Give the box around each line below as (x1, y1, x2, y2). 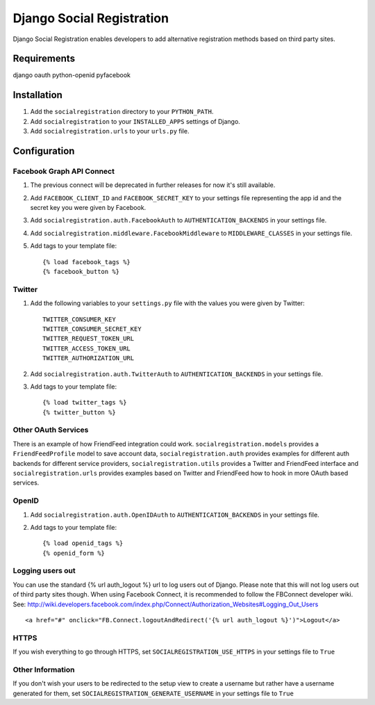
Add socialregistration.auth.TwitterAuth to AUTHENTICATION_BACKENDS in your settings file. (30, 369, 323, 378)
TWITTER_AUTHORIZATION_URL (42, 355, 135, 362)
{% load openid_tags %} (42, 540, 124, 547)
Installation (12, 89, 62, 101)
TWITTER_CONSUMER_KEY (42, 315, 116, 323)
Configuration (12, 145, 75, 156)
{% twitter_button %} (42, 408, 116, 416)
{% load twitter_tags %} (42, 398, 127, 407)
